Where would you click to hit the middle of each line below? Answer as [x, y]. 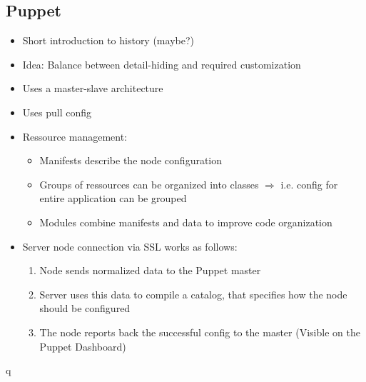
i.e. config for [309, 184]
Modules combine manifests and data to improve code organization [186, 222]
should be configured [85, 308]
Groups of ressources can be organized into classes [149, 184]
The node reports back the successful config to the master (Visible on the [200, 332]
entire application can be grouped [113, 198]
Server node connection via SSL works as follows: [130, 246]
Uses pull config [57, 112]
